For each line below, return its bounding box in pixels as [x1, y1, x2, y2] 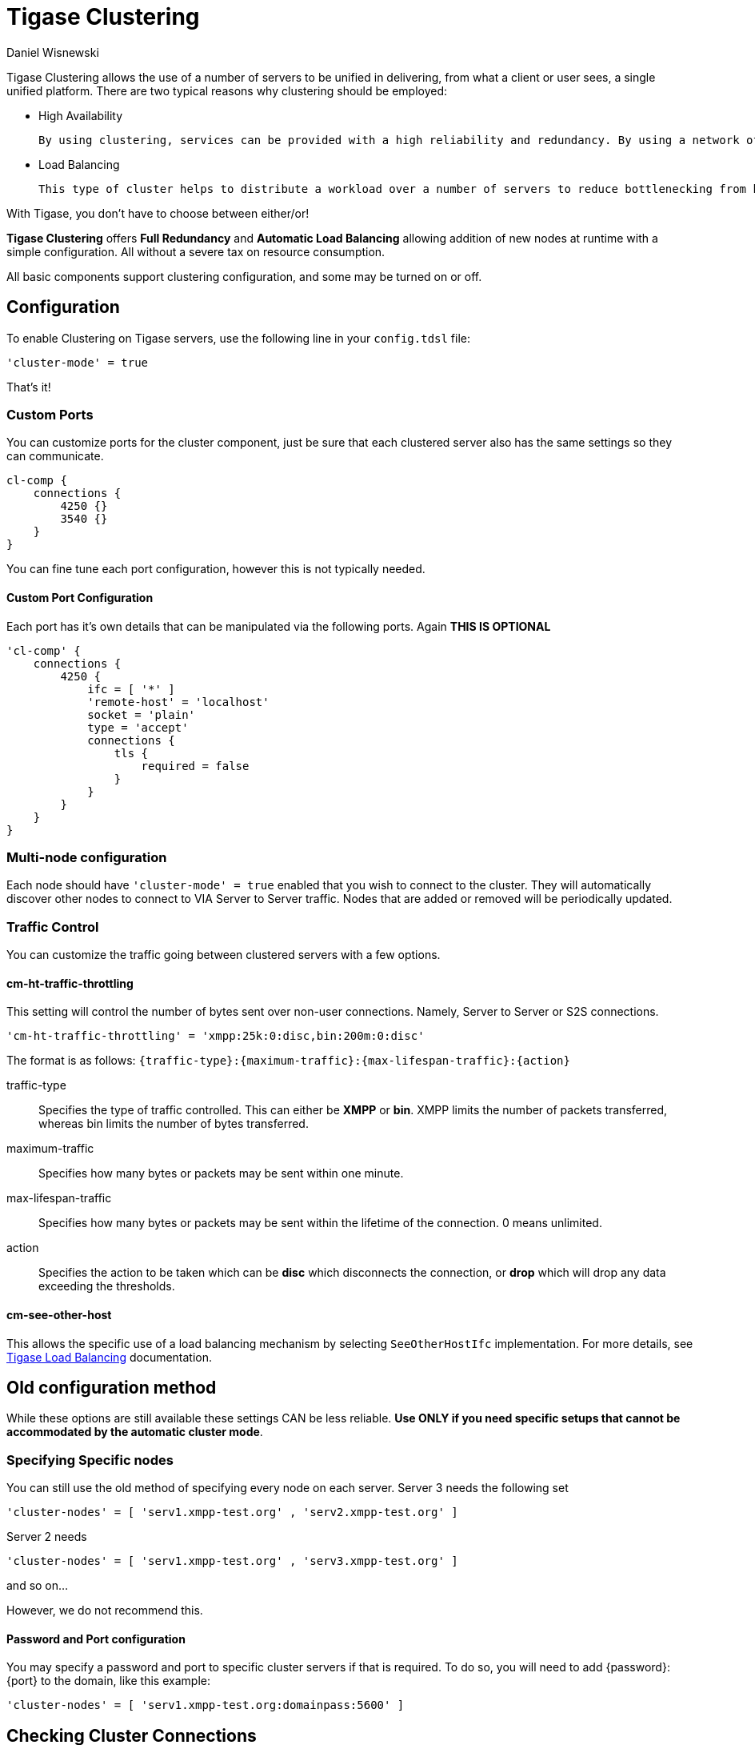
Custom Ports [6, 406, 94, 423]
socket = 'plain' [87, 708, 196, 721]
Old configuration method [6, 1377, 217, 1398]
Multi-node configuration [6, 848, 167, 865]
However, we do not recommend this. [6, 1603, 203, 1618]
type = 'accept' [87, 720, 189, 734]
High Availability [38, 108, 123, 122]
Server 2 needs [6, 1530, 87, 1544]
